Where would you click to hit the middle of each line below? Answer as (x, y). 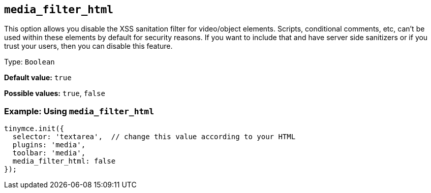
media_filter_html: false (64, 161)
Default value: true (38, 78)
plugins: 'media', (49, 145)
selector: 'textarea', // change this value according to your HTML (154, 137)
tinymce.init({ (34, 129)
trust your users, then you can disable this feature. (88, 46)
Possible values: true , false (55, 93)
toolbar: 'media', (49, 153)
